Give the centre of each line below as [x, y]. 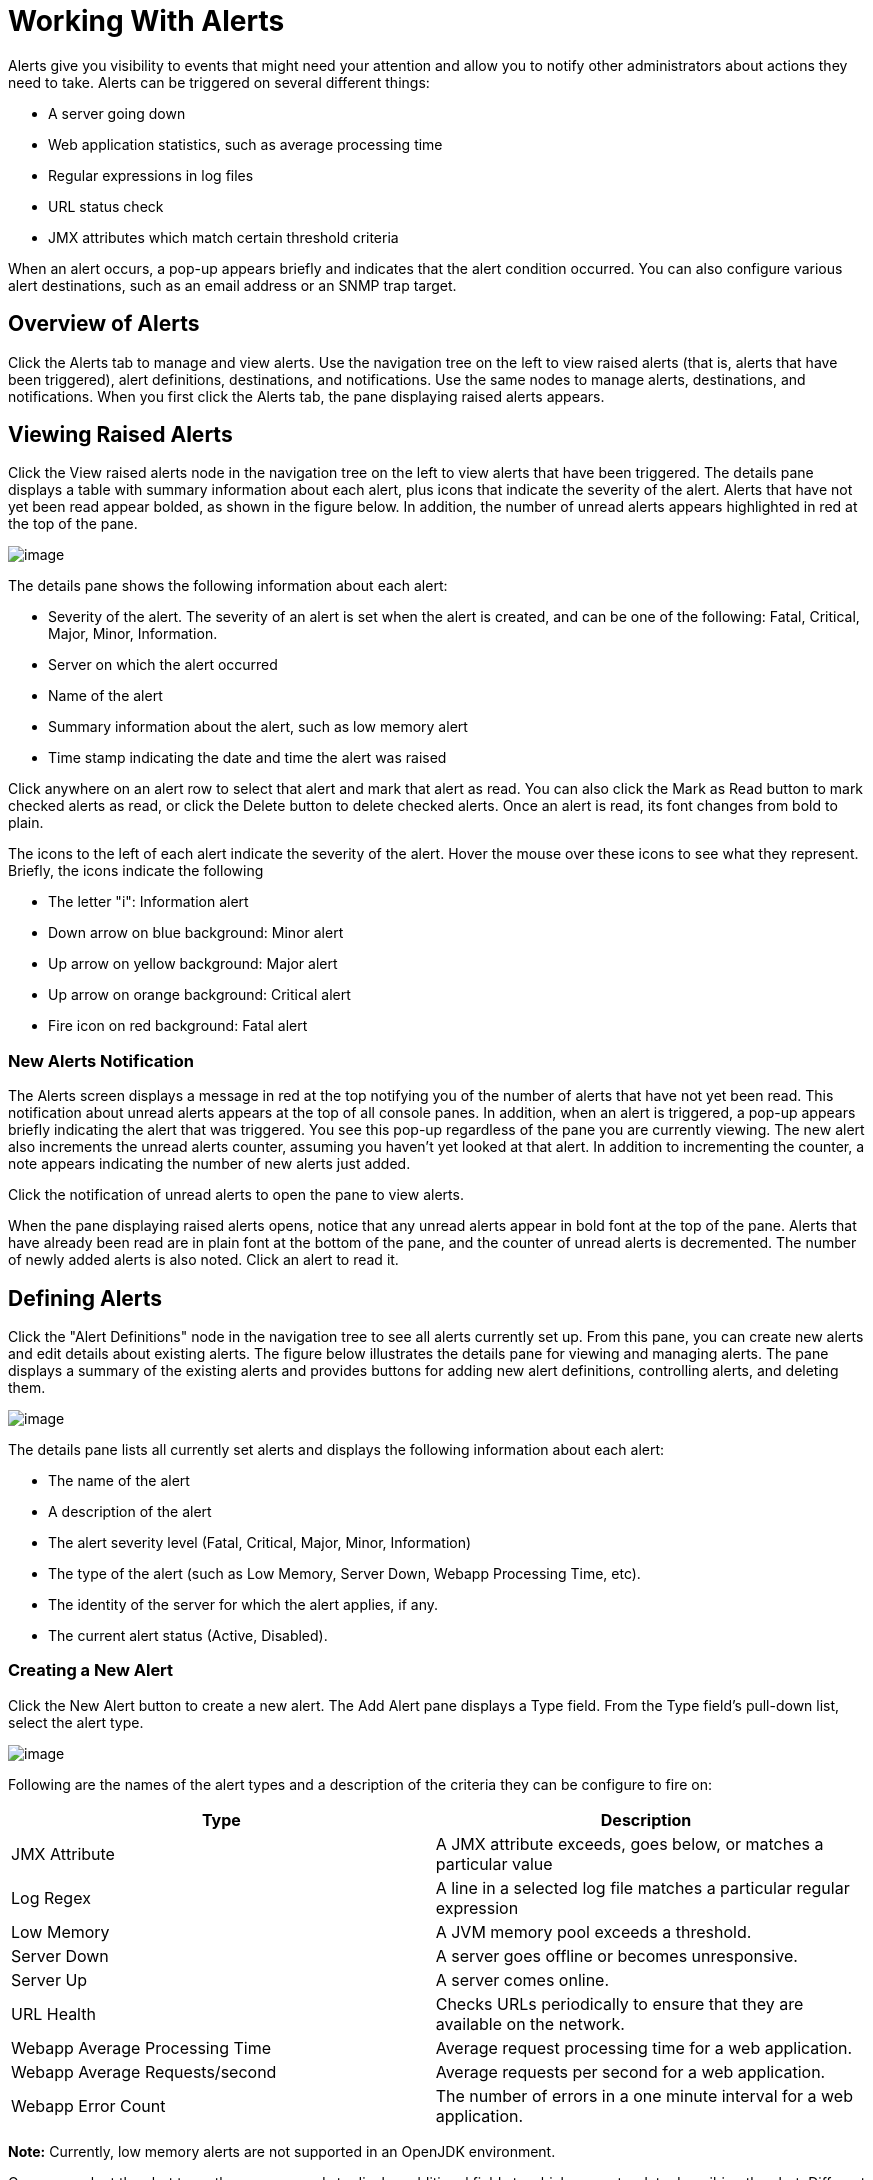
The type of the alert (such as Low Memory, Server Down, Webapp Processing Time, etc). [344, 1574]
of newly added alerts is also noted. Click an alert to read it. [203, 1260]
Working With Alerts [146, 21]
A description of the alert [130, 1512]
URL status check [106, 206]
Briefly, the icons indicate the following [136, 871]
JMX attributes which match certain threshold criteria [223, 237]
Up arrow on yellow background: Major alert [193, 964]
